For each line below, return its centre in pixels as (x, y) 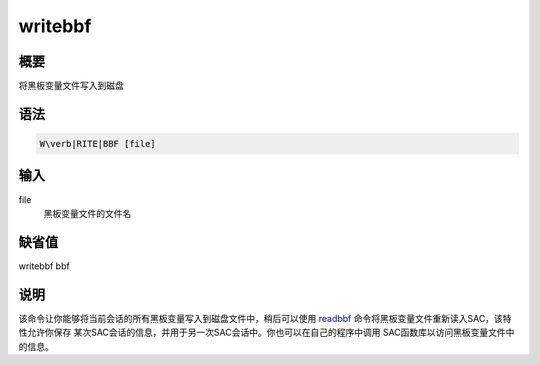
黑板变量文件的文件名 (87, 213)
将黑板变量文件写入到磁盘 (71, 86)
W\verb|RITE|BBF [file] (98, 144)
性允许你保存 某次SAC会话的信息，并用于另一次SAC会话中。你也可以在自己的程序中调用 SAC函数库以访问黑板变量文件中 (266, 332)
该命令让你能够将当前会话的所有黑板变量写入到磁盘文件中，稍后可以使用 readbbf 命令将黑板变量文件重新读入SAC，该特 (265, 318)
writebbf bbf (44, 266)
